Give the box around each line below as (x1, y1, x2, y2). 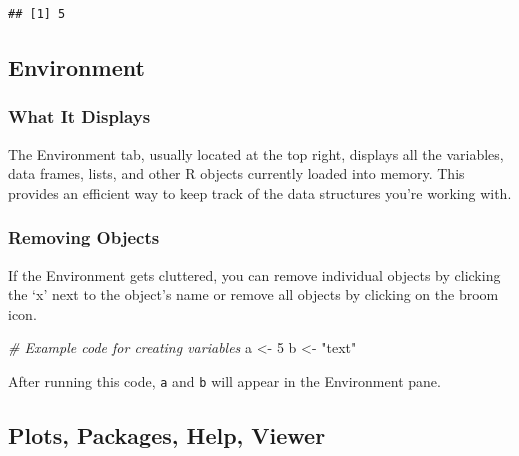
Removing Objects (8, 225, 160, 250)
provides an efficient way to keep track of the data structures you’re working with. (8, 182, 512, 203)
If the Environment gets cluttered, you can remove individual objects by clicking (8, 264, 501, 285)
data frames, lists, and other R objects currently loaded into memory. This (8, 163, 465, 184)
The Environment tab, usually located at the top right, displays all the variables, (8, 143, 504, 164)
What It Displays (8, 104, 151, 129)
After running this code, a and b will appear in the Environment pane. (8, 370, 441, 391)
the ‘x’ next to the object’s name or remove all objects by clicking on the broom (8, 284, 499, 305)
